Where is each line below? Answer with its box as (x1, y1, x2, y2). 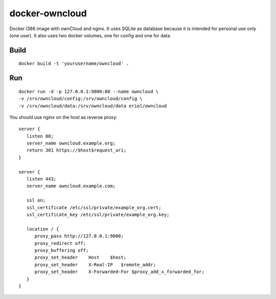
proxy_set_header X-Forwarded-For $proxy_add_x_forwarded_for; (34, 269, 204, 275)
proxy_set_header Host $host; (34, 255, 127, 260)
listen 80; (26, 133, 54, 139)
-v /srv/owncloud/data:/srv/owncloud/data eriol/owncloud (18, 103, 167, 109)
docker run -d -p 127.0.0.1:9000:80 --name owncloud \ (18, 88, 159, 94)
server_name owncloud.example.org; (26, 140, 116, 146)
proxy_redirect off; (34, 240, 86, 246)
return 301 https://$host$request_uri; (26, 147, 127, 153)
